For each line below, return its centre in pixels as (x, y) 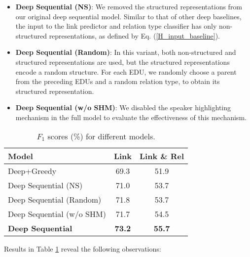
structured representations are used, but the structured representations (123, 62)
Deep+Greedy (32, 171)
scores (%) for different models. (101, 136)
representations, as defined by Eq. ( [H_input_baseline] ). (134, 35)
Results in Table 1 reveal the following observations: (83, 248)
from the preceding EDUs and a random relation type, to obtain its (118, 81)
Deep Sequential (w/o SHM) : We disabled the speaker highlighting (123, 107)
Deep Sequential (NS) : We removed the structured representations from (129, 6)
